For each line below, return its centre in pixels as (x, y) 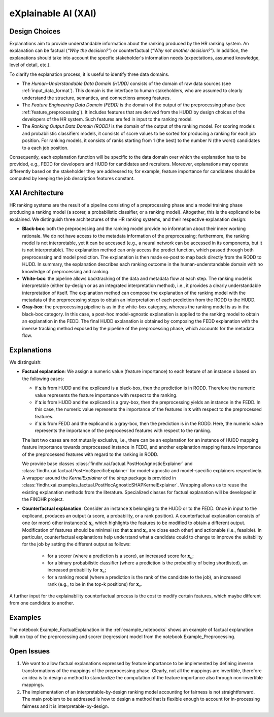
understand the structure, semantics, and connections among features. (96, 98)
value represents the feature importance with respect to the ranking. (106, 395)
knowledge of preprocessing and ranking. (66, 271)
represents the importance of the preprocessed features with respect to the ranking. (123, 431)
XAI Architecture (37, 193)
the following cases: (43, 379)
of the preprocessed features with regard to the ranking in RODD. (90, 454)
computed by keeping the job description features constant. (72, 179)
